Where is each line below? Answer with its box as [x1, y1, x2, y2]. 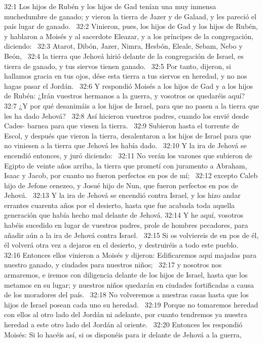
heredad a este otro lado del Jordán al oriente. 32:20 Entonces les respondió [4, 319, 243, 329]
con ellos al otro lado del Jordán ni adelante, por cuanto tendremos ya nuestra [4, 309, 247, 320]
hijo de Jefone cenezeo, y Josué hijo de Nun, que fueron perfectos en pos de [4, 180, 238, 190]
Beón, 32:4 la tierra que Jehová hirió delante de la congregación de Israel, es [4, 50, 244, 61]
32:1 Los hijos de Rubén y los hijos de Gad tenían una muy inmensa [4, 1, 216, 11]
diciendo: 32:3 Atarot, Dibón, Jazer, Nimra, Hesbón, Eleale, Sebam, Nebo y [4, 41, 243, 51]
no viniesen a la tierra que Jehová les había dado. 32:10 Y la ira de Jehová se [4, 140, 247, 151]
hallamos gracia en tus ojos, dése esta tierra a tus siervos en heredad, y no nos [4, 71, 247, 81]
